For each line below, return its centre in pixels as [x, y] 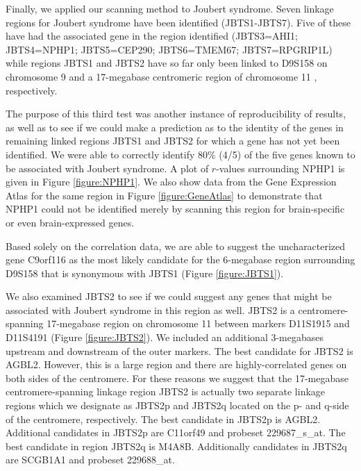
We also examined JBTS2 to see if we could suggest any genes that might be [169, 296]
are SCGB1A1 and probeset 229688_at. [90, 460]
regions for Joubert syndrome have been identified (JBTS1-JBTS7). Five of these [178, 22]
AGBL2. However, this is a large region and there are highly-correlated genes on [176, 364]
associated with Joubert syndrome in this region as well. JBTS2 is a [150, 309]
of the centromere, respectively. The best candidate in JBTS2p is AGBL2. [163, 419]
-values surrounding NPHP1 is [280, 168]
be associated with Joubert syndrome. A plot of [107, 168]
